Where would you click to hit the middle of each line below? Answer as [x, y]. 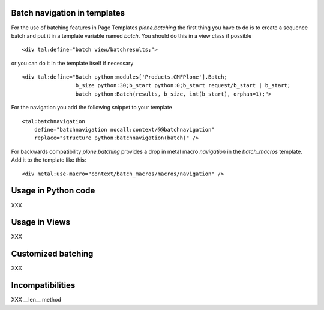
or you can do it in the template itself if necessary [72, 63]
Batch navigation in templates [68, 13]
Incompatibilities [43, 285]
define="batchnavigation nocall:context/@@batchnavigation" [124, 130]
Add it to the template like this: [49, 160]
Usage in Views [41, 222]
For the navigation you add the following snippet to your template [91, 108]
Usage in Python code [53, 191]
